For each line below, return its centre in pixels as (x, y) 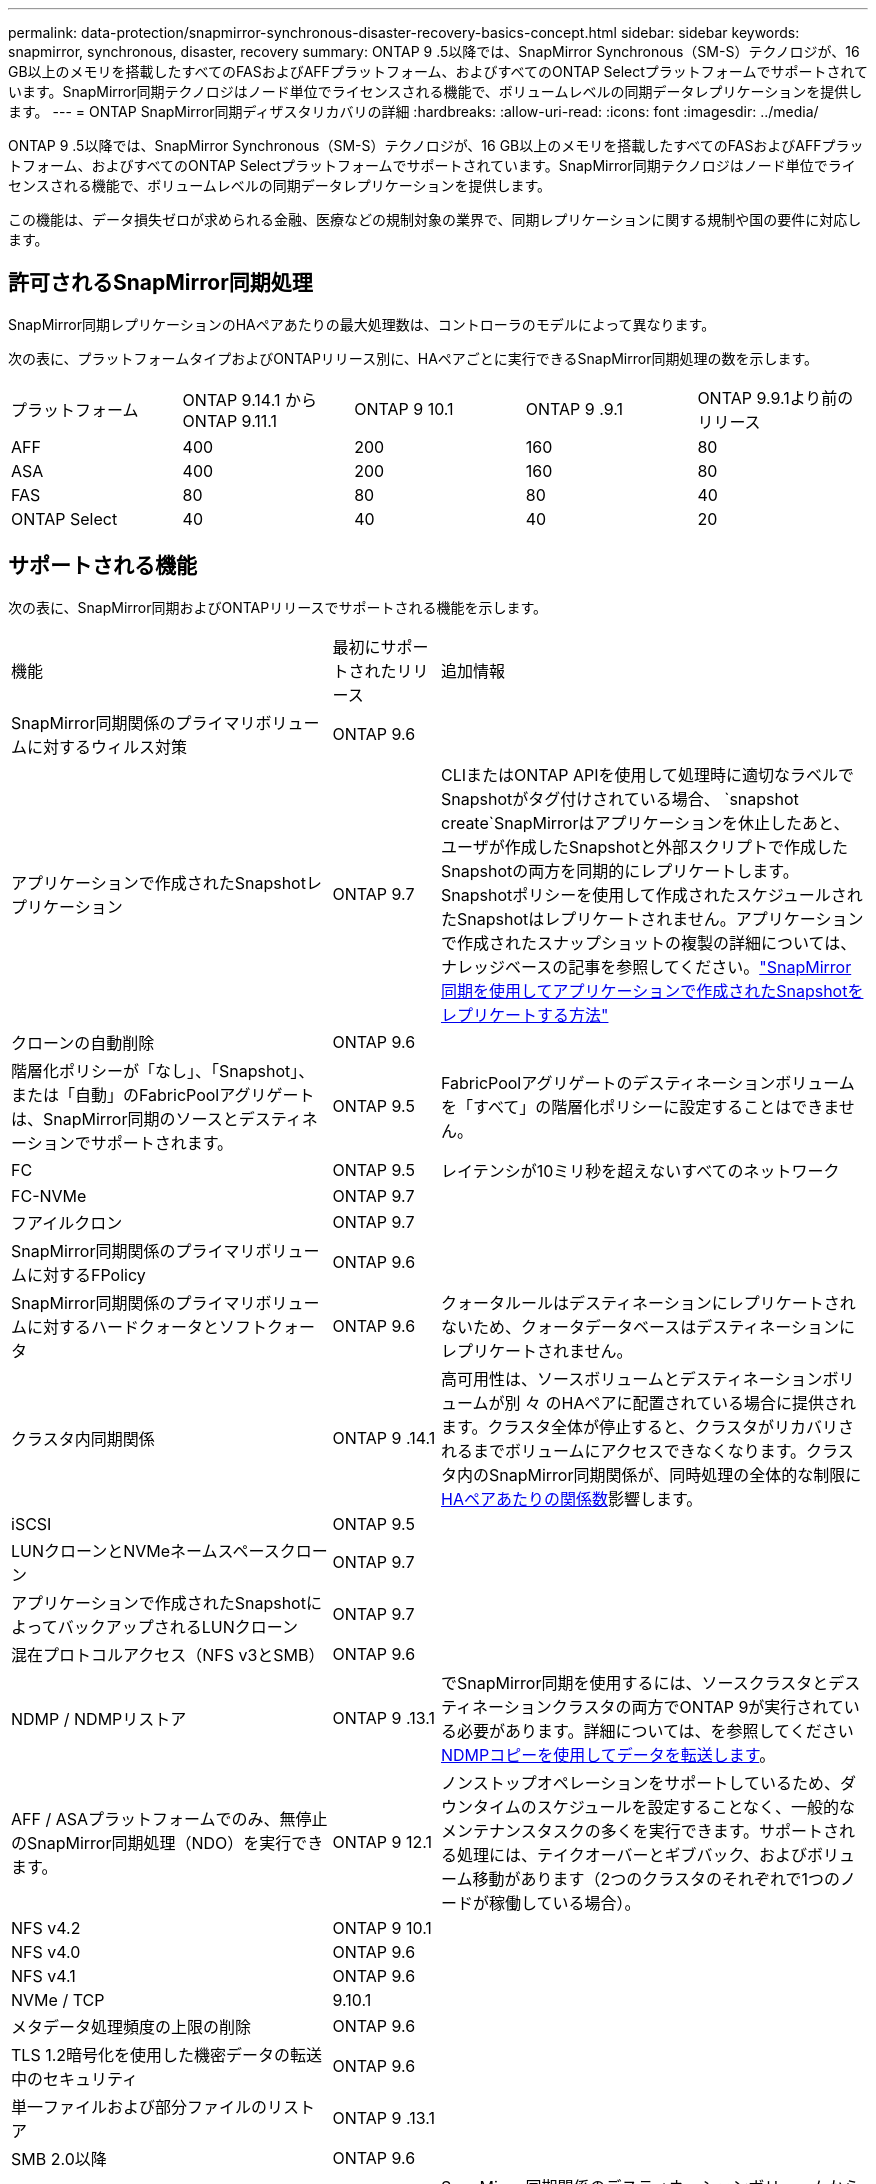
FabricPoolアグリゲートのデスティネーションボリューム (648, 1082)
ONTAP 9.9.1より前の (775, 397)
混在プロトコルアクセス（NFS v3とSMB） (168, 1654)
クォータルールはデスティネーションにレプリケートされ (648, 1302)
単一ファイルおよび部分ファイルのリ (147, 2106)
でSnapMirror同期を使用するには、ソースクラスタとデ (643, 1682)
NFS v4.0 (46, 1951)
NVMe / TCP (58, 1999)
